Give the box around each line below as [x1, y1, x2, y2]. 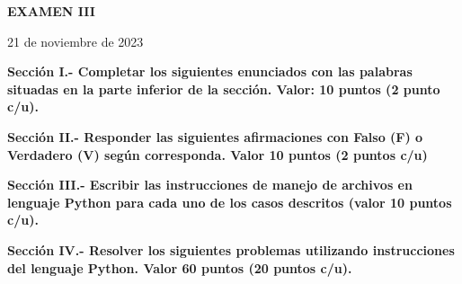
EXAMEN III [7, 2, 95, 20]
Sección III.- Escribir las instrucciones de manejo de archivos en [7, 175, 413, 194]
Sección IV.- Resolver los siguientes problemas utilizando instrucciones [7, 240, 455, 259]
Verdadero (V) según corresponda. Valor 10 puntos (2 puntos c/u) [7, 145, 428, 164]
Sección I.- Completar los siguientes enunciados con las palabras [7, 62, 413, 81]
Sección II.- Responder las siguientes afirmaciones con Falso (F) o [7, 127, 423, 146]
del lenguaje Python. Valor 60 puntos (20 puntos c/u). [7, 258, 352, 277]
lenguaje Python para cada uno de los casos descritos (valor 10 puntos [7, 192, 452, 211]
